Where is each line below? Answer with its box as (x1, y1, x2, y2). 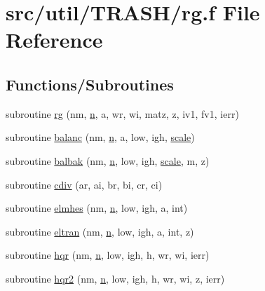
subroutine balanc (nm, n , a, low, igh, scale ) (6, 130, 195, 144)
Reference (6, 25, 103, 54)
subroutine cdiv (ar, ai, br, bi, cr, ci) (6, 177, 163, 191)
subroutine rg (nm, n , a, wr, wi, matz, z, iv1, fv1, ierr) (6, 106, 239, 121)
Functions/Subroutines (6, 73, 174, 95)
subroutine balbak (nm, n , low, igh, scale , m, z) (6, 153, 210, 168)
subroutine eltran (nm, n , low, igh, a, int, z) (6, 224, 194, 238)
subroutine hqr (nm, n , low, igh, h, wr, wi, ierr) (6, 248, 210, 262)
